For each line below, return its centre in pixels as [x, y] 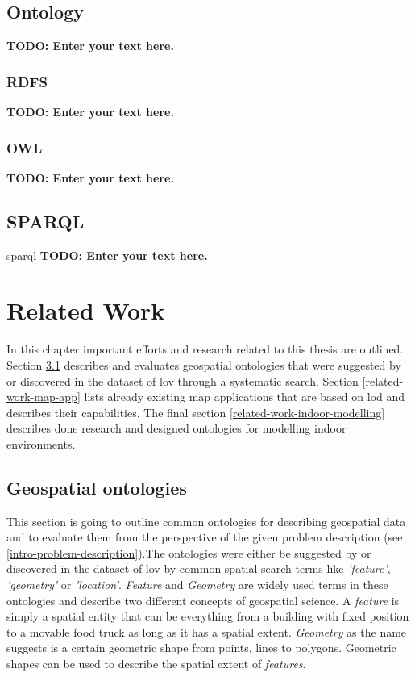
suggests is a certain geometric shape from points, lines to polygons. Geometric [201, 648]
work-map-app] [44, 397]
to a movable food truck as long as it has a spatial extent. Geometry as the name [207, 631]
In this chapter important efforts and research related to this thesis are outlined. [205, 349]
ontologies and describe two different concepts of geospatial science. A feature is [203, 600]
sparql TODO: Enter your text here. [107, 255]
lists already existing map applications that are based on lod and [245, 397]
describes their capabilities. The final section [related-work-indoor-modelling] [196, 412]
